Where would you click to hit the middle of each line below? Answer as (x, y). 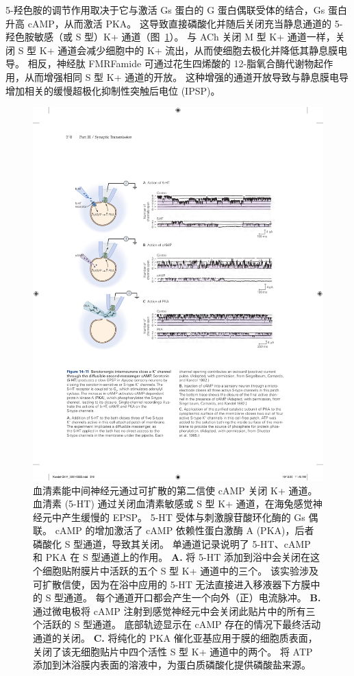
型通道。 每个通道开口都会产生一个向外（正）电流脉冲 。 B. (188, 597)
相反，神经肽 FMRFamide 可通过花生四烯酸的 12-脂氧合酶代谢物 (171, 63)
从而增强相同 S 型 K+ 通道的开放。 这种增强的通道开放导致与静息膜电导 (186, 76)
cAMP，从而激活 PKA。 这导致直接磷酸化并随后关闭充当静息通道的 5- (185, 23)
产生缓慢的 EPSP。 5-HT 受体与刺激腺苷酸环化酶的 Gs (183, 517)
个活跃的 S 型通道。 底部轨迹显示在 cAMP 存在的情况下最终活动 (177, 624)
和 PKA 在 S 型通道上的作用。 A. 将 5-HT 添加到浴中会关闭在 (172, 557)
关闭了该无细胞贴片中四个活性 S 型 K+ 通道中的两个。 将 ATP (173, 651)
